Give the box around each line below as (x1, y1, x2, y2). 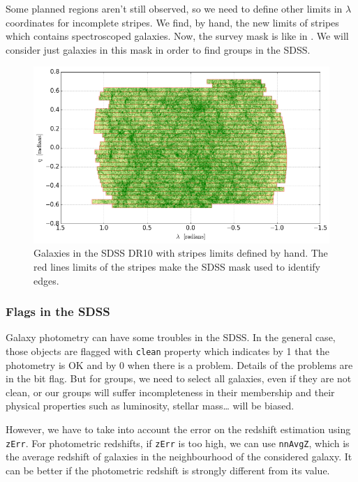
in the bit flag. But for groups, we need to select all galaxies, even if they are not (6, 371, 352, 386)
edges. (33, 273, 59, 287)
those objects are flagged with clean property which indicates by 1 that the (6, 343, 329, 358)
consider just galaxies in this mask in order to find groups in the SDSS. (6, 42, 311, 57)
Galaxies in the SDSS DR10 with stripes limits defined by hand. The (33, 246, 328, 260)
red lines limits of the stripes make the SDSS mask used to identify (33, 259, 320, 273)
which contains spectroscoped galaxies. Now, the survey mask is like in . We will (6, 29, 349, 43)
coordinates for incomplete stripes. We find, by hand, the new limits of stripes (6, 15, 339, 29)
